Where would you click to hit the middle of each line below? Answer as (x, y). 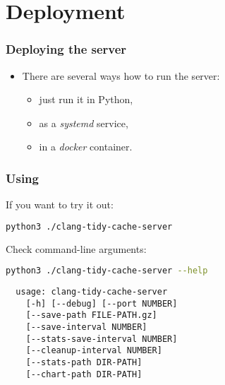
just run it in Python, (86, 99)
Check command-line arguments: (76, 248)
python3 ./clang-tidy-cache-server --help (107, 271)
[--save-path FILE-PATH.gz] (91, 315)
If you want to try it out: (60, 205)
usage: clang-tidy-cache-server (92, 292)
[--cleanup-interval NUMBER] (94, 351)
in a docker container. (86, 147)
